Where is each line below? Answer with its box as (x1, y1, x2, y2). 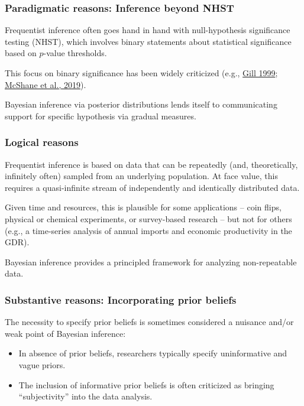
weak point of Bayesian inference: (5, 327, 126, 339)
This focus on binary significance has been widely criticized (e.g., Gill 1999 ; (5, 67, 278, 79)
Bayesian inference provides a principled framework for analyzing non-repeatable (5, 255, 297, 268)
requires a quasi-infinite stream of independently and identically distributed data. (5, 181, 300, 193)
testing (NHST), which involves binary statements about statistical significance (5, 35, 292, 47)
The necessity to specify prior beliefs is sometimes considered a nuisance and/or (5, 316, 294, 328)
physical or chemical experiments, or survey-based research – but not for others (5, 212, 292, 225)
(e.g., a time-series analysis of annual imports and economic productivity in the (5, 224, 292, 236)
